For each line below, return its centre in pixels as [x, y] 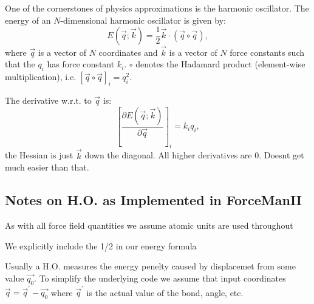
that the [20, 64]
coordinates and [128, 52]
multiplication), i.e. [41, 77]
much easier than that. [47, 167]
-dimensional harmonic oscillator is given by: [143, 20]
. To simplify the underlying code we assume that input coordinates [160, 278]
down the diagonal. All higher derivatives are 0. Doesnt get [194, 155]
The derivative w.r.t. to [48, 100]
